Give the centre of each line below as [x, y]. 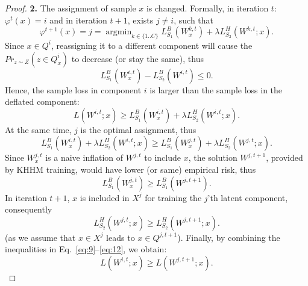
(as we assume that [40, 237]
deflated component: [42, 101]
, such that [194, 20]
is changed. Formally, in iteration [207, 8]
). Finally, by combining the [229, 237]
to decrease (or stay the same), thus [137, 58]
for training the [173, 197]
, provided [284, 157]
